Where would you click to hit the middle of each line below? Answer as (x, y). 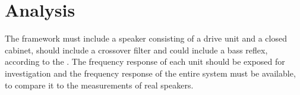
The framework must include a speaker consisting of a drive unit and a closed (146, 38)
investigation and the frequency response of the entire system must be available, (150, 73)
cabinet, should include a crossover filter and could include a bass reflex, (136, 50)
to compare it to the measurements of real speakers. (99, 85)
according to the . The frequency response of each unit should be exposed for (145, 61)
